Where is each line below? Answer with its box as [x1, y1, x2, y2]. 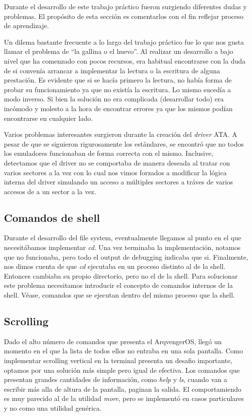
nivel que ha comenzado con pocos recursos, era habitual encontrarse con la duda [4, 55, 246, 66]
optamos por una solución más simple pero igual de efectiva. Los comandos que [4, 365, 240, 375]
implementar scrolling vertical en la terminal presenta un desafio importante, [4, 355, 233, 366]
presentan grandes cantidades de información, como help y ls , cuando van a [4, 374, 227, 384]
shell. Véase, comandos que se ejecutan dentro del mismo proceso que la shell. [4, 290, 235, 300]
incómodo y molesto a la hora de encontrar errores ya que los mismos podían [4, 103, 233, 113]
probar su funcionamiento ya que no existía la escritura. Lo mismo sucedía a [4, 84, 231, 94]
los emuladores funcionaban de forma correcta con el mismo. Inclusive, [4, 148, 214, 158]
